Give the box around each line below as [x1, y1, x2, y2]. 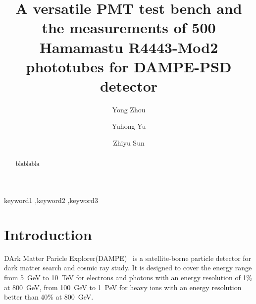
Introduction [4, 224, 92, 244]
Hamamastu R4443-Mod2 [39, 37, 218, 57]
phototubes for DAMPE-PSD [26, 56, 232, 76]
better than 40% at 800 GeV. [4, 292, 94, 302]
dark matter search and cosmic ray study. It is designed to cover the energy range [4, 262, 252, 273]
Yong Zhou [112, 104, 146, 114]
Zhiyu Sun [113, 138, 145, 148]
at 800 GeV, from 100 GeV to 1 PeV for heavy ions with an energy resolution [4, 282, 242, 292]
